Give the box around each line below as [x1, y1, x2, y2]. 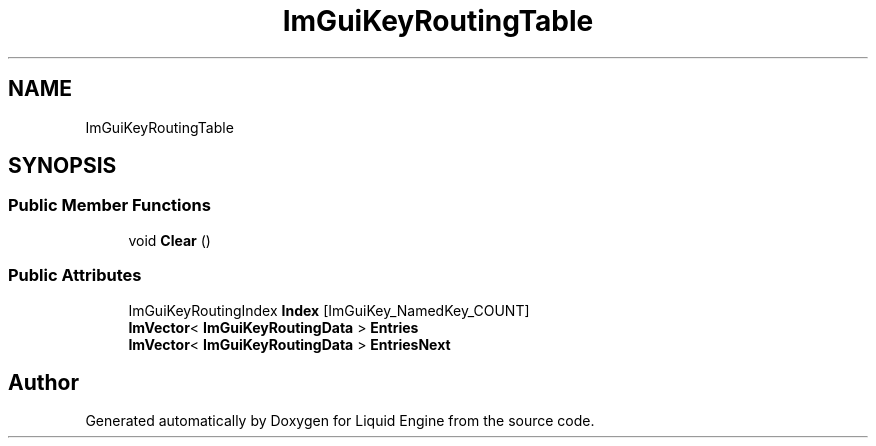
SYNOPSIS [8, 153, 117, 179]
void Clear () [128, 231, 211, 249]
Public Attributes [8, 265, 142, 286]
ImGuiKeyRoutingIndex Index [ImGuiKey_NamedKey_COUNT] [128, 301, 530, 319]
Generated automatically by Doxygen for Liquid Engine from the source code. [85, 412, 595, 430]
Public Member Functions [8, 195, 211, 216]
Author [8, 369, 79, 395]
